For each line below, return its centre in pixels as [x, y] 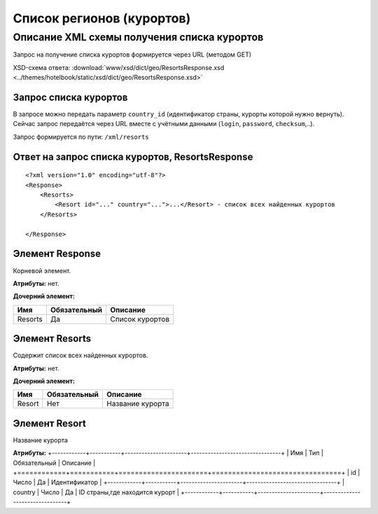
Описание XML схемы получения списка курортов [138, 37]
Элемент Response [57, 254]
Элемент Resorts [52, 339]
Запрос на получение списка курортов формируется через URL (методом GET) [132, 55]
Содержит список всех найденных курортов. [80, 355]
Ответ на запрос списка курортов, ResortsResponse [133, 157]
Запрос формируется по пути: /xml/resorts [81, 137]
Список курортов [140, 319]
